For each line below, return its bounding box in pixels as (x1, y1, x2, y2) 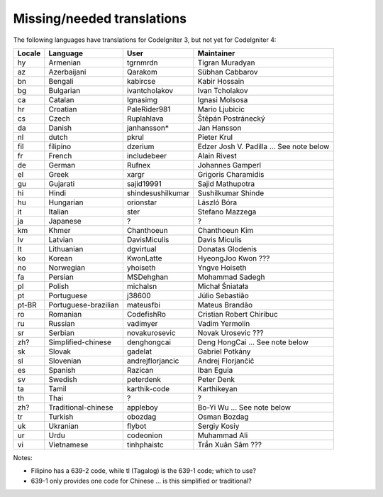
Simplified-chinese (48, 337, 111, 347)
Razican (126, 365, 154, 375)
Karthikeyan (197, 383, 238, 393)
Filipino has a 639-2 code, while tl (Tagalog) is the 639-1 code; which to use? (30, 466, 257, 475)
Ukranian (48, 421, 79, 431)
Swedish (48, 374, 77, 384)
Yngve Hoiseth (197, 263, 247, 273)
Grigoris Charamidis (197, 169, 265, 179)
